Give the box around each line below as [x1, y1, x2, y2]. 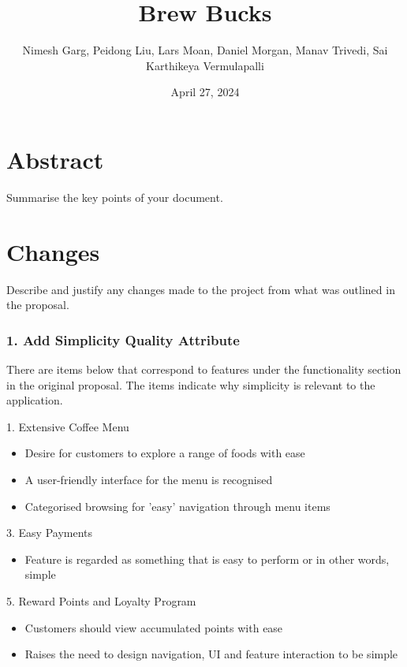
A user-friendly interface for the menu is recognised [24, 471, 273, 487]
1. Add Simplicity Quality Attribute [6, 330, 240, 349]
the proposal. [6, 296, 69, 313]
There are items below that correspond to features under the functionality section [6, 360, 401, 377]
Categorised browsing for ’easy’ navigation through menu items [24, 497, 330, 514]
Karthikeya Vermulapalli [146, 57, 264, 73]
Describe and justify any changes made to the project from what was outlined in [6, 281, 395, 297]
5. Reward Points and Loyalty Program [6, 592, 196, 609]
